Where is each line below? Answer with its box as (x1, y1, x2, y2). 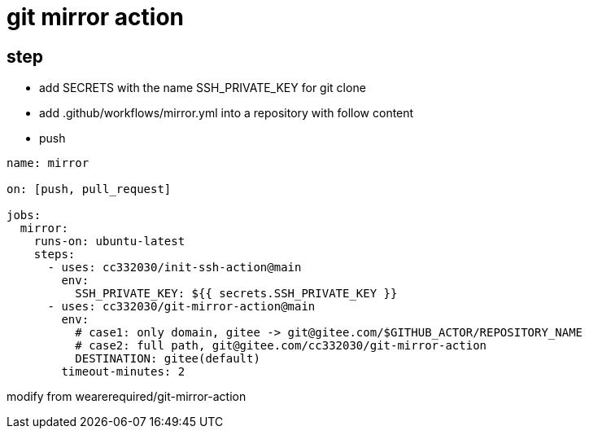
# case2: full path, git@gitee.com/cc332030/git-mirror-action (75, 339, 487, 353)
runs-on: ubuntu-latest (33, 235, 185, 248)
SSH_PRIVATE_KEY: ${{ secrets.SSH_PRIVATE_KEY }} (75, 287, 398, 301)
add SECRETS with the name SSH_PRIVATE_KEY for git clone (39, 81, 366, 95)
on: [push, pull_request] (7, 182, 172, 196)
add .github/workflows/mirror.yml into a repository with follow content (39, 106, 414, 121)
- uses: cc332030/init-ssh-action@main (47, 261, 302, 275)
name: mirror (7, 156, 89, 170)
